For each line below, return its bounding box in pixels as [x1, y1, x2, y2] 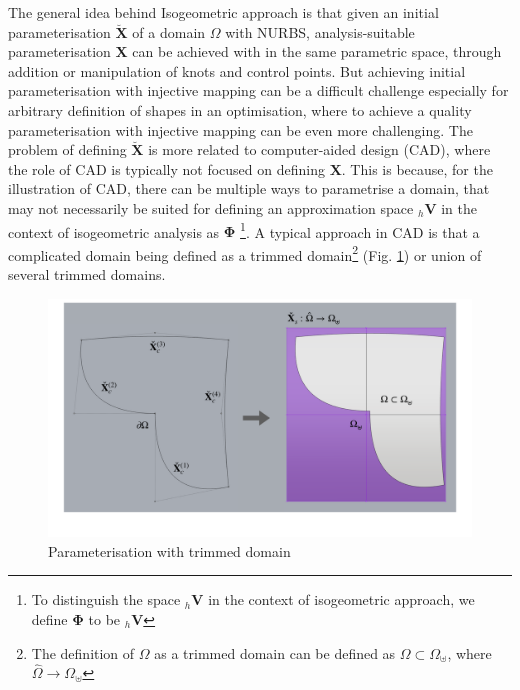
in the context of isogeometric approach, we [208, 589, 475, 610]
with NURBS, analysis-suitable [225, 21, 415, 42]
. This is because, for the [341, 158, 493, 179]
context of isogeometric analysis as [8, 221, 220, 242]
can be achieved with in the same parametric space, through [132, 41, 502, 62]
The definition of [31, 642, 135, 663]
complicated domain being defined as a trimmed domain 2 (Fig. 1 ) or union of [8, 241, 482, 265]
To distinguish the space [31, 589, 181, 610]
